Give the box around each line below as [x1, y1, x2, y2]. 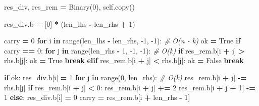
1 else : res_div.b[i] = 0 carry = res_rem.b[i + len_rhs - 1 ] [4, 92, 190, 102]
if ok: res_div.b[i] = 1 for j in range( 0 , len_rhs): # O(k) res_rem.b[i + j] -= [4, 72, 247, 82]
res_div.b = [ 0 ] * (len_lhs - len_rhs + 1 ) [4, 18, 135, 29]
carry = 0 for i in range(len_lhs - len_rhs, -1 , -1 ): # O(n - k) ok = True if [4, 35, 241, 46]
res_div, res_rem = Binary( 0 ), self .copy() [4, 2, 135, 12]
